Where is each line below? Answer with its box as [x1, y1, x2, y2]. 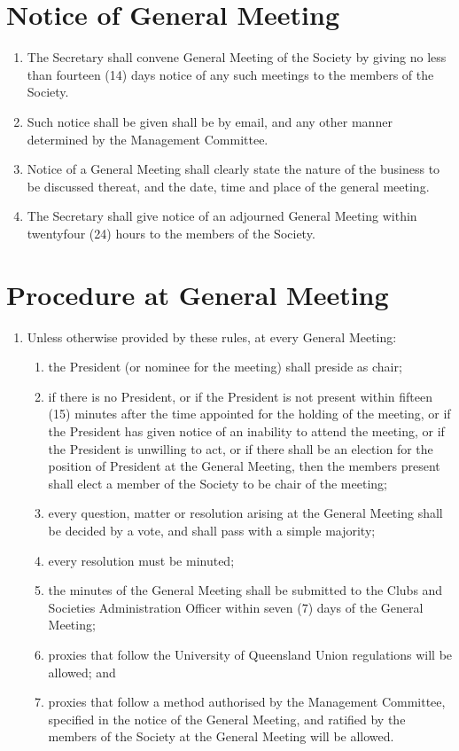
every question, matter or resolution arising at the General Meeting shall [48, 504, 443, 522]
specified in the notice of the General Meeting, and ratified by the [48, 709, 406, 728]
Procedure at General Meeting [6, 276, 389, 312]
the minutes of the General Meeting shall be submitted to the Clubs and [48, 581, 443, 599]
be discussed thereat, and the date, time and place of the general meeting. [27, 176, 430, 195]
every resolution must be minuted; [48, 551, 235, 569]
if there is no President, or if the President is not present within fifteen [48, 387, 433, 405]
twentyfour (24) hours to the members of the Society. [27, 223, 315, 242]
